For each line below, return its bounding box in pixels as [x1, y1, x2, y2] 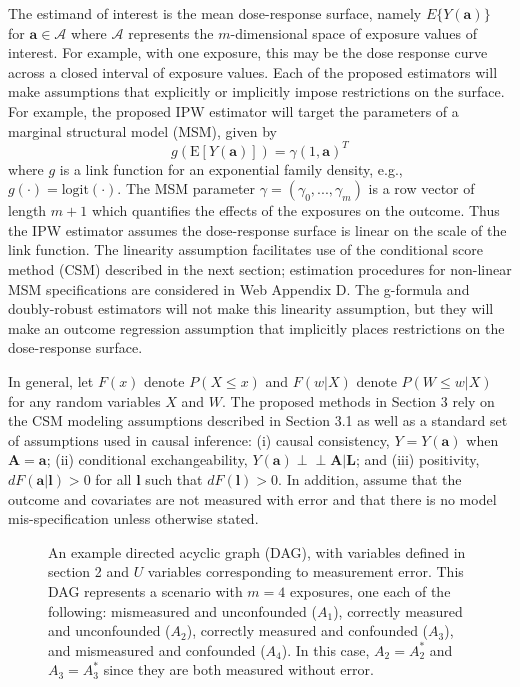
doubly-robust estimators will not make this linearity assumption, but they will [8, 298, 494, 319]
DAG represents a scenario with [48, 580, 243, 601]
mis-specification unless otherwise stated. [8, 508, 259, 529]
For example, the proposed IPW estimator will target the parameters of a [8, 100, 459, 121]
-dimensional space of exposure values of [230, 22, 478, 43]
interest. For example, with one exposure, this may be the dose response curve [8, 42, 488, 63]
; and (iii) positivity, [355, 449, 480, 470]
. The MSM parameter [117, 178, 256, 199]
